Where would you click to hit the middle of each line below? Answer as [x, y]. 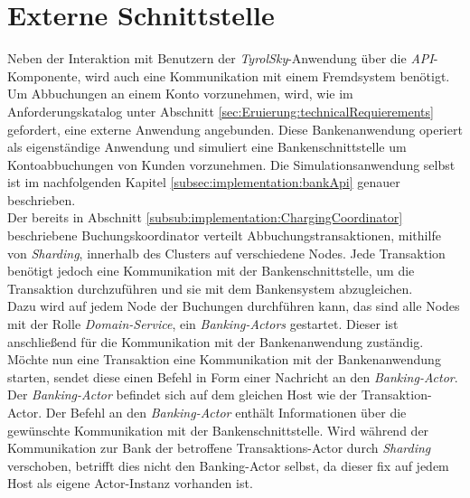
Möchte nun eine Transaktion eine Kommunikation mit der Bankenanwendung [224, 359]
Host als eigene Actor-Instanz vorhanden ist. [130, 483]
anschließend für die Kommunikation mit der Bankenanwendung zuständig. [216, 341]
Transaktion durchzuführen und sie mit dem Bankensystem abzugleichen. [210, 288]
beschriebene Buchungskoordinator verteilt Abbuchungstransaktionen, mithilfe [224, 235]
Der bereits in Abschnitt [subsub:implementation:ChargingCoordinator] [205, 217]
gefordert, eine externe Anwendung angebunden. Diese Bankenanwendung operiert [235, 129]
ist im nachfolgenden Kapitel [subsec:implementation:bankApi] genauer [204, 182]
